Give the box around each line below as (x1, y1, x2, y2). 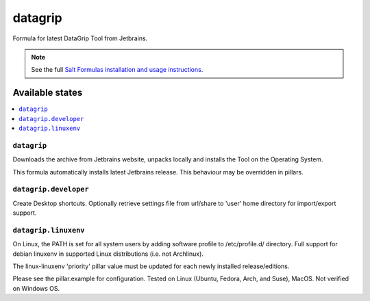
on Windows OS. (12, 284, 60, 292)
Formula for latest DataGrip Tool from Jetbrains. (12, 34, 148, 42)
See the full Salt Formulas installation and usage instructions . (31, 66, 203, 74)
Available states (12, 87, 83, 99)
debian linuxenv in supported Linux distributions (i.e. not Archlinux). (12, 250, 203, 258)
